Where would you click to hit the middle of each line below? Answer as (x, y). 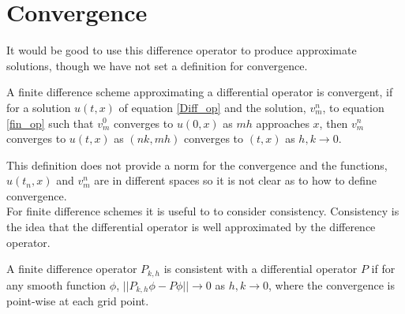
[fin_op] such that (50, 123)
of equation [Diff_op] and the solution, (212, 107)
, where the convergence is (332, 284)
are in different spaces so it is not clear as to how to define (236, 180)
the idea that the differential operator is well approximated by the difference (191, 227)
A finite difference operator (72, 269)
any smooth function (56, 284)
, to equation (353, 107)
